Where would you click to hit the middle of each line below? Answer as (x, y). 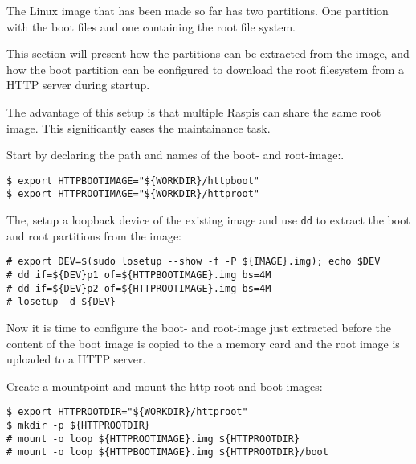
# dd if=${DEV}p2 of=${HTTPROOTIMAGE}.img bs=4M (139, 288)
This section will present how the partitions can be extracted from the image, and (208, 53)
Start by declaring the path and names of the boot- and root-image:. (175, 155)
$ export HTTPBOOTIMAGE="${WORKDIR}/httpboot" (133, 181)
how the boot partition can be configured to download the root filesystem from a (205, 69)
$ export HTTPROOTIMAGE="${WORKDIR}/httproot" (133, 194)
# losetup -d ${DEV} (61, 302)
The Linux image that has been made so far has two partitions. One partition (198, 10)
